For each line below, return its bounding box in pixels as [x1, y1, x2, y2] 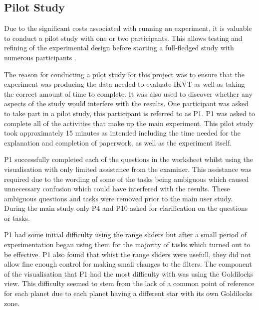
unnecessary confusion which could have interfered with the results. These [4, 183, 230, 194]
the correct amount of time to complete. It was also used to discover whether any [4, 88, 253, 99]
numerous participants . [4, 52, 76, 62]
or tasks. [4, 212, 30, 223]
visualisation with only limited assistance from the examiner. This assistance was [4, 163, 252, 174]
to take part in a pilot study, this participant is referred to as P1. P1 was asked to [4, 108, 256, 118]
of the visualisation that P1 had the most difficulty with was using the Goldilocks [4, 268, 254, 279]
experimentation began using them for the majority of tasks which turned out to [4, 239, 251, 250]
